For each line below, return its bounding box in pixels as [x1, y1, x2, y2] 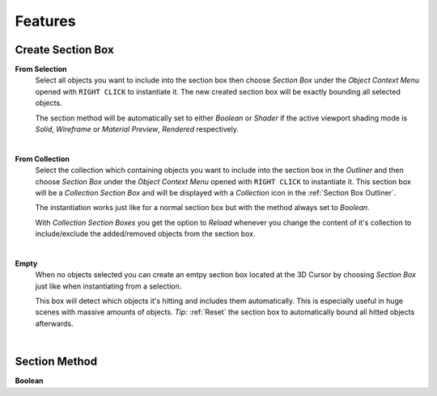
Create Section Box [15, 43, 114, 57]
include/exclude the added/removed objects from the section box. [35, 229, 256, 238]
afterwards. [35, 318, 74, 328]
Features [15, 12, 76, 30]
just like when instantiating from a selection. [35, 281, 182, 291]
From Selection [15, 65, 68, 74]
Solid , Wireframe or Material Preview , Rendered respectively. [35, 124, 239, 134]
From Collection [15, 154, 70, 163]
